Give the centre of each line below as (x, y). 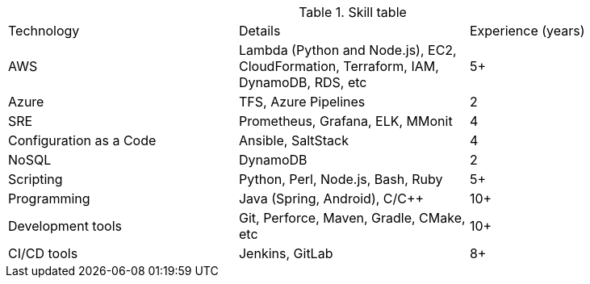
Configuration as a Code (82, 140)
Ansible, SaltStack (293, 140)
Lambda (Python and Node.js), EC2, (347, 50)
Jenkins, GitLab (286, 253)
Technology (44, 31)
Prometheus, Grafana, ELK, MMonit (345, 121)
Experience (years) (527, 31)
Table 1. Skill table (353, 12)
